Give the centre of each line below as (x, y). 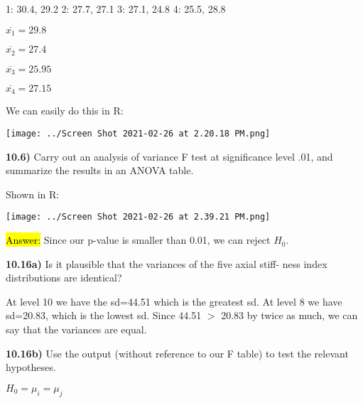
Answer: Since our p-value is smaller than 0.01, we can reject (138, 240)
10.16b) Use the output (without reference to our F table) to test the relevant (177, 353)
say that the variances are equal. (76, 329)
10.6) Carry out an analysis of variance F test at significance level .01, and (169, 156)
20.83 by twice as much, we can (289, 315)
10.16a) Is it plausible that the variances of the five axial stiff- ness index (167, 263)
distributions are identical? (64, 278)
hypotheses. (31, 367)
